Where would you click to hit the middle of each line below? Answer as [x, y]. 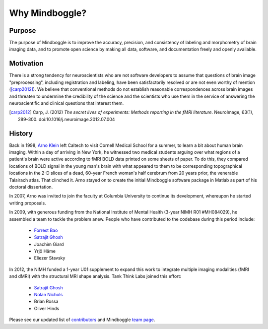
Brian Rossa [46, 301]
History [21, 133]
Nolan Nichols [48, 295]
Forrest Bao [46, 230]
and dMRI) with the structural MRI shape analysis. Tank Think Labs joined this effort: [95, 276]
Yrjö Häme [45, 251]
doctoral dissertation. [31, 187]
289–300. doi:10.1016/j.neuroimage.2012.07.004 [67, 119]
